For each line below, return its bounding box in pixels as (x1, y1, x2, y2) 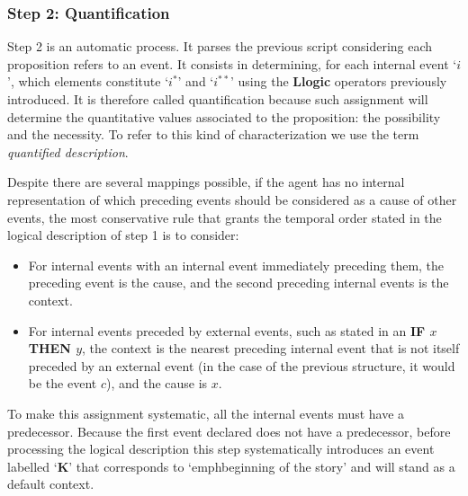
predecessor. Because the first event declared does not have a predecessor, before (7, 421, 451, 440)
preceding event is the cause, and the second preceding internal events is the (28, 273, 449, 292)
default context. (7, 474, 94, 493)
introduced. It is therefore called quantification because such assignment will (7, 90, 428, 108)
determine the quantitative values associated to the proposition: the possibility (7, 107, 441, 126)
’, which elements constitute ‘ (7, 72, 169, 91)
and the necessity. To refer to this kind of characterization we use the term (7, 125, 419, 144)
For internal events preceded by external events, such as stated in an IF (28, 321, 426, 340)
